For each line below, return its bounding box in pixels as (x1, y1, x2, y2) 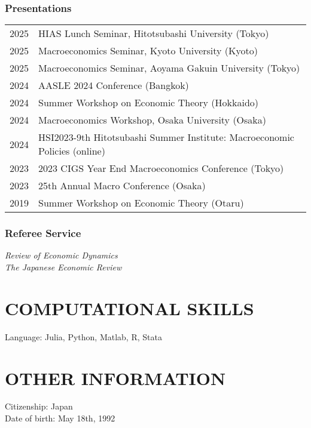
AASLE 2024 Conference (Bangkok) (38, 78, 189, 93)
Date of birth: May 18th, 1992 (5, 412, 115, 424)
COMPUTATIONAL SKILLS (5, 295, 254, 320)
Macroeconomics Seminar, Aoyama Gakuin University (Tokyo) (38, 61, 300, 75)
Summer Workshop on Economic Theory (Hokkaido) (38, 96, 259, 110)
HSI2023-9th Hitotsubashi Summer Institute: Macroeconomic (38, 130, 294, 144)
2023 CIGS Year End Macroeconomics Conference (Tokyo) (38, 161, 284, 175)
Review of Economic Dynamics (5, 249, 118, 261)
